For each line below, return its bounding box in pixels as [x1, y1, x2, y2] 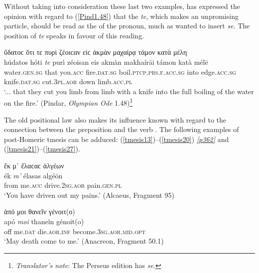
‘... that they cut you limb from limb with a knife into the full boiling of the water [4, 86, 254, 96]
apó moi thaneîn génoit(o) [4, 216, 84, 226]
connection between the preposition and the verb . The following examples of [4, 124, 239, 135]
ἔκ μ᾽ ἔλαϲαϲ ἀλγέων [4, 160, 64, 170]
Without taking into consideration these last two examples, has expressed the [4, 1, 240, 11]
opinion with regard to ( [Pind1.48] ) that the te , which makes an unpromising [4, 10, 239, 21]
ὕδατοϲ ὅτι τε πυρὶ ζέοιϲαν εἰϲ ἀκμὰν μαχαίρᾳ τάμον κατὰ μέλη [4, 47, 187, 57]
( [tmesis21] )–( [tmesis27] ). [4, 143, 80, 154]
